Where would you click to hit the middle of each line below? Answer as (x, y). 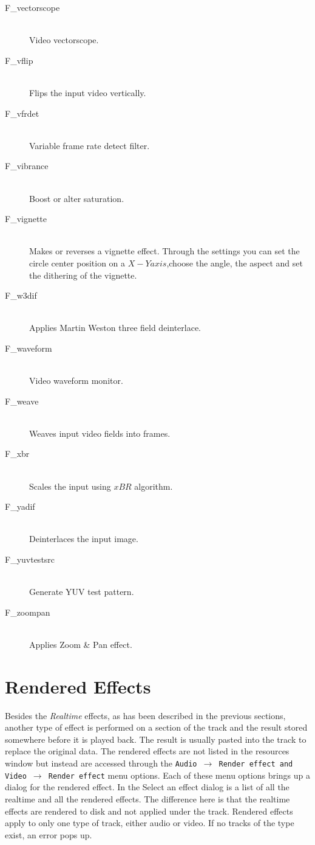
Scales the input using (70, 486)
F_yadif (20, 506)
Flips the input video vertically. (88, 92)
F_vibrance (27, 166)
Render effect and (256, 764)
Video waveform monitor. (76, 381)
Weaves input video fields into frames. (100, 433)
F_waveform (29, 348)
